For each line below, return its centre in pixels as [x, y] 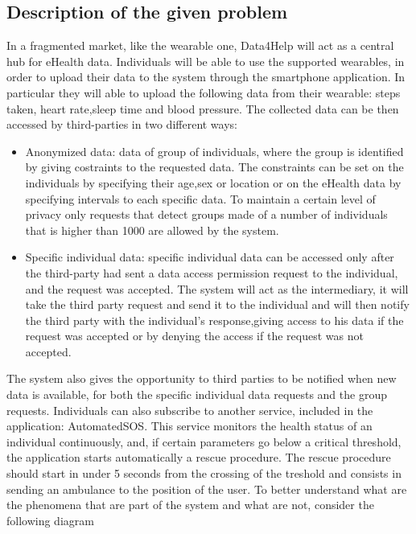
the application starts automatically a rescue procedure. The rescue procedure [199, 457]
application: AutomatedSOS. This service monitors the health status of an [189, 426]
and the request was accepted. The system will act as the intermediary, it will [217, 288]
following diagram [50, 520]
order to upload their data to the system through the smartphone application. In [206, 77]
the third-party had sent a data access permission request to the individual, [212, 272]
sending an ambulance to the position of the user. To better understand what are [207, 489]
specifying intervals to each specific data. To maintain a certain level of [200, 198]
